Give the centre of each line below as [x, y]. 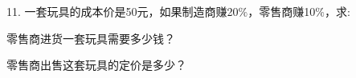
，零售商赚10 [282, 11]
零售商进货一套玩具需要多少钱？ [91, 38]
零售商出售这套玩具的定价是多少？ [96, 65]
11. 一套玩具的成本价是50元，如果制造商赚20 [123, 11]
